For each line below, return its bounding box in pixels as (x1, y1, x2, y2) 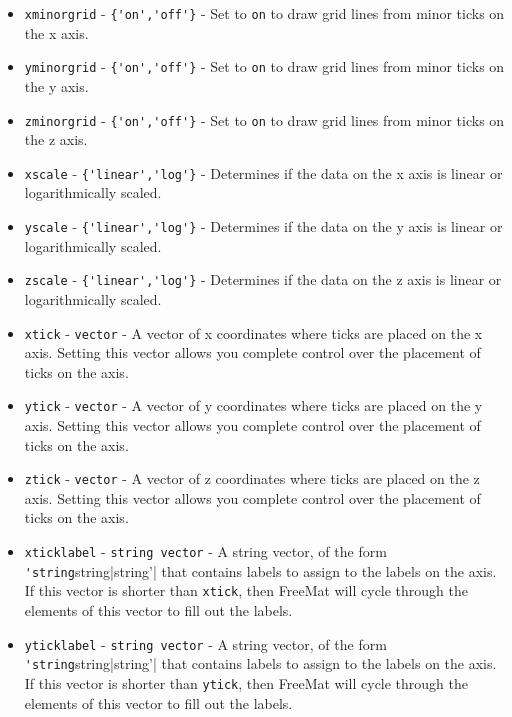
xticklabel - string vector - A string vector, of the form (24, 541, 387, 562)
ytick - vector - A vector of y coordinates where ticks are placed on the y (24, 395, 483, 416)
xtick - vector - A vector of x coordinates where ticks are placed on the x (24, 322, 483, 343)
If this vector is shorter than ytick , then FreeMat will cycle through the (24, 672, 469, 693)
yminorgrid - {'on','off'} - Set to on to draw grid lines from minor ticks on (24, 56, 505, 77)
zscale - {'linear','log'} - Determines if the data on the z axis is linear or (24, 269, 502, 290)
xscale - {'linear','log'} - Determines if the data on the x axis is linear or (24, 162, 503, 183)
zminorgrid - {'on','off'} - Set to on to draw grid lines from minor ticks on (24, 109, 505, 130)
